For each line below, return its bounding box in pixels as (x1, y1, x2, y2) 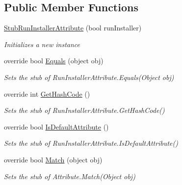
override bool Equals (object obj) (4, 55, 104, 66)
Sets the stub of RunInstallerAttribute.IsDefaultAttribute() (4, 138, 178, 148)
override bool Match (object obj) (4, 154, 103, 164)
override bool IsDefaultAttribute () (4, 121, 109, 132)
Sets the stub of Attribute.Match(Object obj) (4, 171, 135, 181)
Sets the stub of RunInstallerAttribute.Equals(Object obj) (4, 72, 174, 82)
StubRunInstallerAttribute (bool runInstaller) (4, 23, 142, 33)
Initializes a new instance (4, 39, 80, 49)
